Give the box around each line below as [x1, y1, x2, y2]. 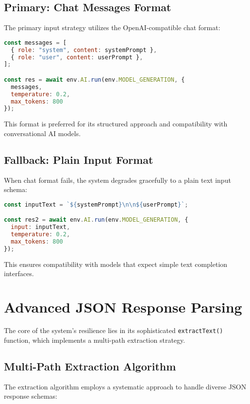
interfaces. [4, 268, 34, 279]
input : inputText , [11, 224, 70, 231]
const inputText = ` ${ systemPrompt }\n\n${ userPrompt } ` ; [4, 201, 188, 208]
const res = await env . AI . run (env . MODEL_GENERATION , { [4, 76, 185, 83]
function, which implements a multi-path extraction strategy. [4, 334, 185, 345]
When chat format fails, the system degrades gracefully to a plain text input [4, 175, 231, 185]
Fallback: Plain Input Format [4, 152, 153, 167]
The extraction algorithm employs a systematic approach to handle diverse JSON [4, 381, 247, 391]
